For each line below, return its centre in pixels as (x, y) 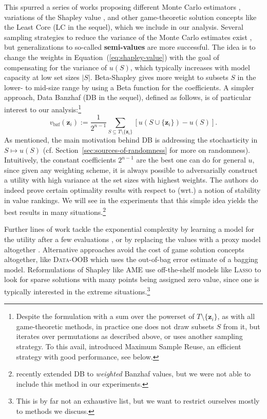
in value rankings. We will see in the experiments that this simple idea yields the (131, 200)
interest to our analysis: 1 (43, 108)
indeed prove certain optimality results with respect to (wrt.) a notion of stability (132, 189)
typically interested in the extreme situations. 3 (77, 290)
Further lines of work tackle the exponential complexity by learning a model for (129, 229)
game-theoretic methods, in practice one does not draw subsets (115, 326)
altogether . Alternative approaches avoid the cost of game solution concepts (124, 249)
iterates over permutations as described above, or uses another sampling (129, 336)
